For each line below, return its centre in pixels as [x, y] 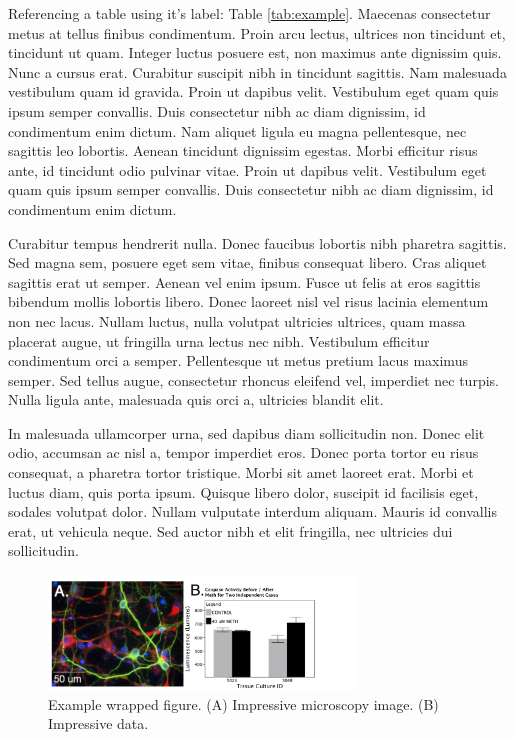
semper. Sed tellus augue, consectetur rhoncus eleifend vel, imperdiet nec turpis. [253, 379]
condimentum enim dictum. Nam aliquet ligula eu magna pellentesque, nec [237, 130]
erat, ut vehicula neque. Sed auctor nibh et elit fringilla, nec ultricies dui [230, 530]
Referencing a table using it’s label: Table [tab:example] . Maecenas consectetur [249, 13]
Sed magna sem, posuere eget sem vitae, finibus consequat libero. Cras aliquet [247, 262]
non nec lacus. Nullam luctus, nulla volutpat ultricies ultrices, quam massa [237, 320]
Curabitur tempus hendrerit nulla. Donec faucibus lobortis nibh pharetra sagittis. [257, 242]
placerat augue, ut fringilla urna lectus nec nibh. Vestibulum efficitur [219, 340]
